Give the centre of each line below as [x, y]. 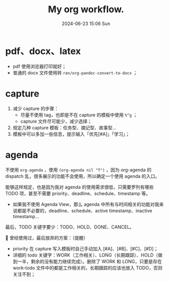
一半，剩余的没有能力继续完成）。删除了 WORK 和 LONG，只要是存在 [90, 261]
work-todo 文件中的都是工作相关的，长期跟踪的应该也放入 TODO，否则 [88, 268]
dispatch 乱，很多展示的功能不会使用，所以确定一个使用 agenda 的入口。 [82, 176]
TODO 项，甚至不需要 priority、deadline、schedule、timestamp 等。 [78, 193]
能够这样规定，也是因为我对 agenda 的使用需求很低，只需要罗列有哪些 [80, 187]
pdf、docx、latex [43, 51]
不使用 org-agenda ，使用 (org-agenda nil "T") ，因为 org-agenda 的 [79, 170]
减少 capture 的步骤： [36, 108]
